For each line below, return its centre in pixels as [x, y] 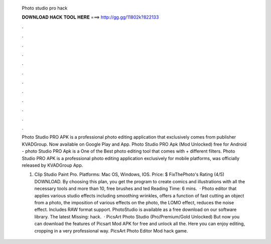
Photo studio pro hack [45, 8]
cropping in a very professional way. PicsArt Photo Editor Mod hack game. [111, 230]
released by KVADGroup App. [52, 165]
